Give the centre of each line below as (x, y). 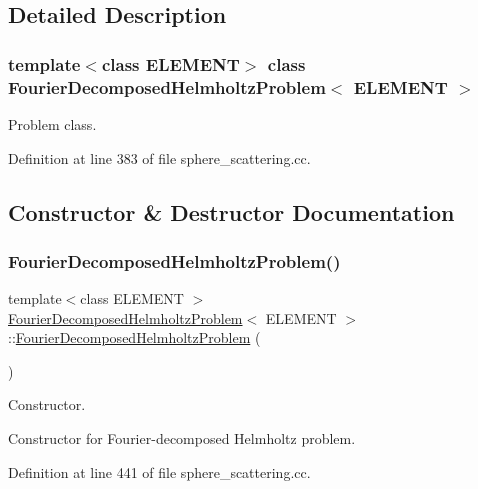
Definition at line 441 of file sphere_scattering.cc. (159, 471)
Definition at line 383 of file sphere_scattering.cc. (159, 157)
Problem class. (52, 123)
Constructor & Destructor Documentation (231, 211)
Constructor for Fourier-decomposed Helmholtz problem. (182, 438)
